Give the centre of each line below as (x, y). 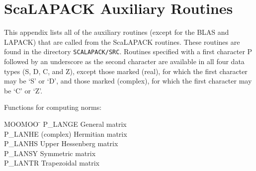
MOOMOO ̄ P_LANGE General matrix (65, 124)
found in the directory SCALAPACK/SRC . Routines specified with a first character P (128, 51)
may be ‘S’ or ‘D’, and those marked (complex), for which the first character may (128, 81)
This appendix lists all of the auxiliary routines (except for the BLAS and (117, 32)
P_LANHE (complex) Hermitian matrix (66, 133)
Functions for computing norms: (53, 107)
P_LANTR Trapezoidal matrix (52, 163)
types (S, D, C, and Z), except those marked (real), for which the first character (126, 71)
